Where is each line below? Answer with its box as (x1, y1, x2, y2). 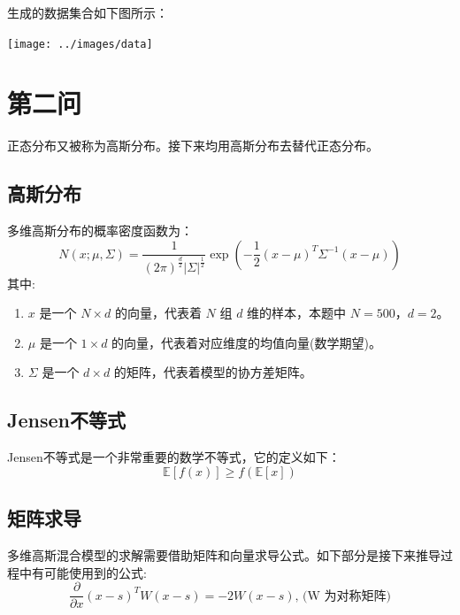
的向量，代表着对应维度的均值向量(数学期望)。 (111, 333, 381, 351)
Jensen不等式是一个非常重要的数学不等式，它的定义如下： (7, 448, 341, 466)
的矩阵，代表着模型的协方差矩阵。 (113, 363, 312, 381)
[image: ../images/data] (7, 37, 153, 50)
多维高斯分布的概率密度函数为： (7, 221, 193, 240)
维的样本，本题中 (247, 304, 347, 322)
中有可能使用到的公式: (19, 563, 147, 581)
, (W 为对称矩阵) (295, 589, 391, 603)
